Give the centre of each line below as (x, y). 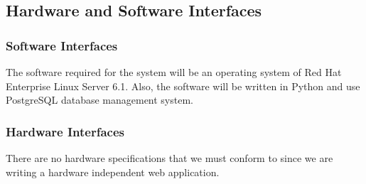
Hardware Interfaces (65, 131)
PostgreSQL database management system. (99, 100)
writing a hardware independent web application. (113, 172)
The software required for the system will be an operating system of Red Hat (174, 72)
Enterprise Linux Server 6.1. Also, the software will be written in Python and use (183, 86)
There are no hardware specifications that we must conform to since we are (169, 158)
